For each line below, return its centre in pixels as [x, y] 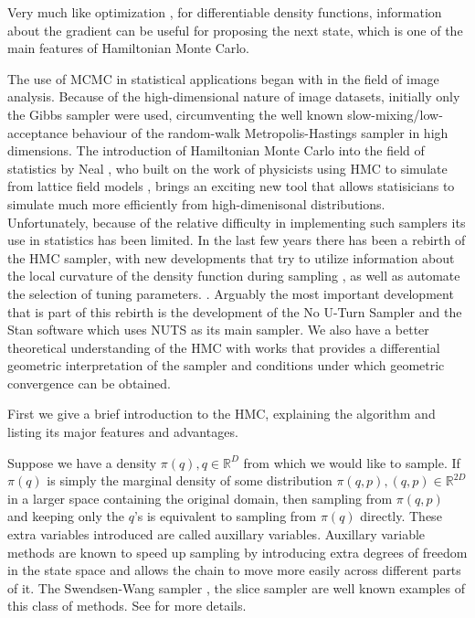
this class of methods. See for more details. [127, 606]
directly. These [401, 516]
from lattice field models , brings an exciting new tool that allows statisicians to [231, 186]
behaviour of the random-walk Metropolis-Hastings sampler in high [260, 132]
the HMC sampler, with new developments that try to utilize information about [231, 257]
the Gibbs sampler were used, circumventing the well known [175, 114]
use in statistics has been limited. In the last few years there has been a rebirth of [237, 240]
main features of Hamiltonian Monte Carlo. [129, 48]
